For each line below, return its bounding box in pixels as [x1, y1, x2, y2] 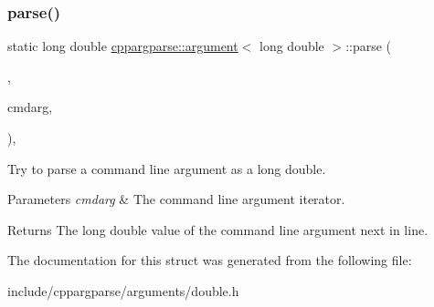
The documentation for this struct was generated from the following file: [7, 251, 412, 270]
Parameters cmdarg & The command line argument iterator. [7, 189, 345, 209]
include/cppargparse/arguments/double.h [7, 281, 239, 300]
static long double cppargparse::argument [7, 36, 238, 56]
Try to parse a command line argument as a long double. [7, 159, 326, 178]
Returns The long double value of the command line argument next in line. [7, 220, 429, 239]
